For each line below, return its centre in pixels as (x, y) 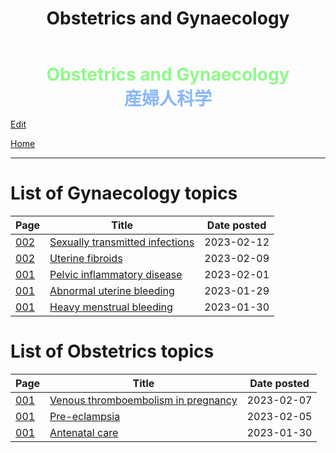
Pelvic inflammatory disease (116, 275)
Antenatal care (84, 433)
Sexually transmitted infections (122, 242)
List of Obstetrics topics (112, 351)
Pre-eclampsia (85, 417)
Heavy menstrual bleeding (111, 307)
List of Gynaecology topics (124, 193)
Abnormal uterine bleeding (112, 291)
